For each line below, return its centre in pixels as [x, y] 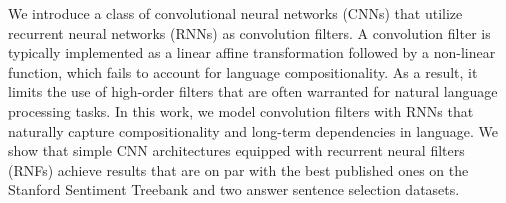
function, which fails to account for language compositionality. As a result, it [243, 71]
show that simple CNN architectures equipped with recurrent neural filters [236, 150]
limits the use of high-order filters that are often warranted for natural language [253, 91]
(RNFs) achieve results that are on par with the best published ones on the [238, 169]
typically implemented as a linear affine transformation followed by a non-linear [252, 52]
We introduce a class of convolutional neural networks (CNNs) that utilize [235, 13]
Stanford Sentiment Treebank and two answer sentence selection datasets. [234, 189]
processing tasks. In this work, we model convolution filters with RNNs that [241, 110]
